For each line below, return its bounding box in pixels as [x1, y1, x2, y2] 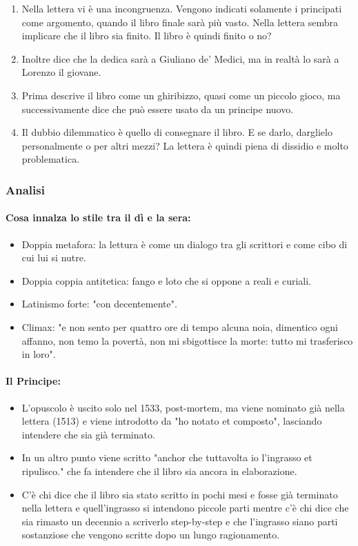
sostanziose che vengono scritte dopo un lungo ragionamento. [21, 527, 280, 542]
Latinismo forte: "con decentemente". [21, 296, 177, 311]
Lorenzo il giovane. [21, 65, 101, 79]
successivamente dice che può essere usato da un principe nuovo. [21, 101, 294, 116]
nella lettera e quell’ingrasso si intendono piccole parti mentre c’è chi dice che [21, 501, 349, 515]
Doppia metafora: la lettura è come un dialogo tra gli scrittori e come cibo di [21, 236, 348, 251]
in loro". [21, 347, 56, 361]
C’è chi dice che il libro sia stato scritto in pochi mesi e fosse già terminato [21, 487, 338, 501]
